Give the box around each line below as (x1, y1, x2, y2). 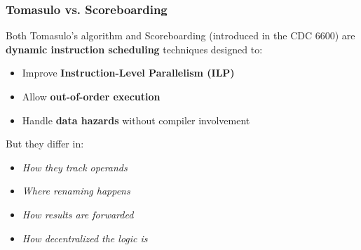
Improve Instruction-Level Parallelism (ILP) (22, 65, 235, 80)
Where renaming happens (22, 183, 130, 198)
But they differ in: (6, 136, 84, 151)
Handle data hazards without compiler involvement (22, 112, 250, 127)
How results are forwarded (22, 206, 134, 221)
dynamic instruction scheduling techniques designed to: (6, 41, 263, 56)
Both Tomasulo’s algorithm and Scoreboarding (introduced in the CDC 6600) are (6, 28, 355, 43)
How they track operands (22, 159, 128, 174)
